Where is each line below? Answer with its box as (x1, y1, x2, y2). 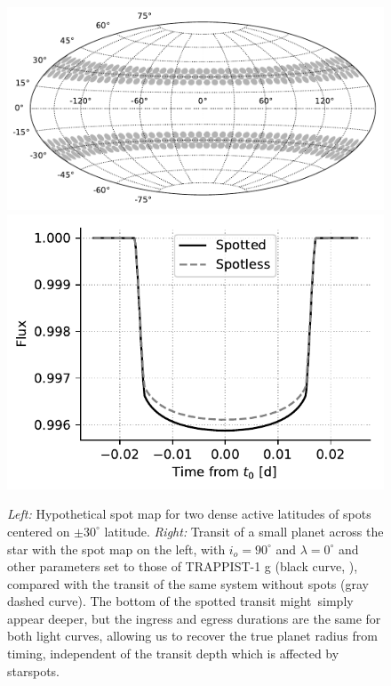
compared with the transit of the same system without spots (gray (7, 574, 369, 593)
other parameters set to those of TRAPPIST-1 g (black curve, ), (7, 557, 358, 576)
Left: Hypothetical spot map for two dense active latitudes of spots (7, 504, 371, 523)
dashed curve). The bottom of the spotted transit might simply (7, 592, 354, 610)
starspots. (7, 661, 60, 680)
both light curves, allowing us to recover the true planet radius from (7, 626, 378, 645)
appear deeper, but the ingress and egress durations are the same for (7, 609, 381, 627)
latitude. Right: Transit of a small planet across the (104, 521, 384, 540)
